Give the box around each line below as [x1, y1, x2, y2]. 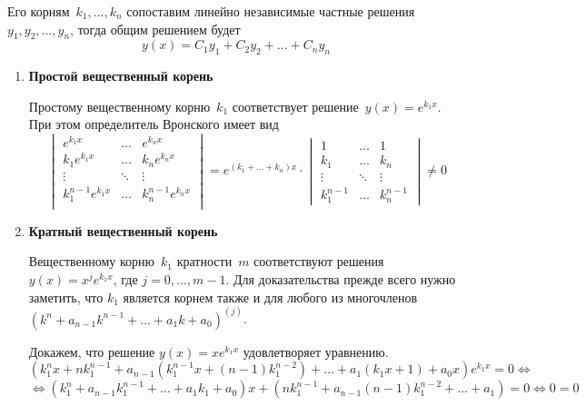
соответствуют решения [253, 252, 384, 271]
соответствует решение [232, 96, 359, 115]
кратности [176, 252, 233, 271]
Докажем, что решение [28, 342, 155, 361]
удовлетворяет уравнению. [243, 342, 389, 361]
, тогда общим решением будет [70, 19, 241, 38]
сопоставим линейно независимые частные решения [126, 2, 415, 20]
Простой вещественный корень [28, 66, 214, 85]
